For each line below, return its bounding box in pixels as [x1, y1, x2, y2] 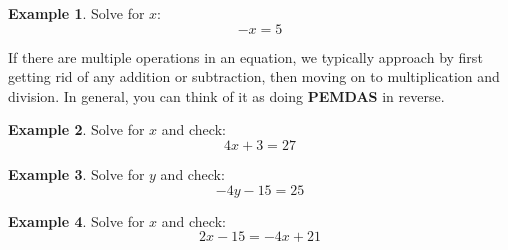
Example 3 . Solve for [8, 163, 145, 184]
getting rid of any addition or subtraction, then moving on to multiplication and [8, 66, 500, 87]
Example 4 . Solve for [8, 210, 145, 231]
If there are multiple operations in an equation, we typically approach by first [8, 46, 483, 67]
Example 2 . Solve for [8, 119, 145, 140]
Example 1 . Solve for [8, 3, 145, 23]
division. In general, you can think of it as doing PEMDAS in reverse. [8, 85, 445, 106]
